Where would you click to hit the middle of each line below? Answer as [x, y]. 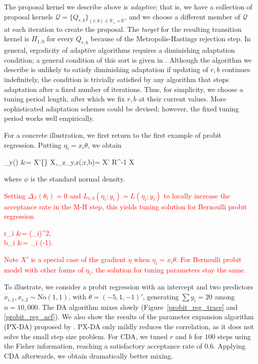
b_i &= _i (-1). [29, 242]
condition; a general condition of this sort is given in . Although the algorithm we [128, 59]
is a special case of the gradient [78, 259]
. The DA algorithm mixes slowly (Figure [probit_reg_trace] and [138, 307]
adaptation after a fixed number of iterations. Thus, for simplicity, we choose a [124, 89]
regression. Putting [33, 144]
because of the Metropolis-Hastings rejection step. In [171, 39]
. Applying [229, 346]
